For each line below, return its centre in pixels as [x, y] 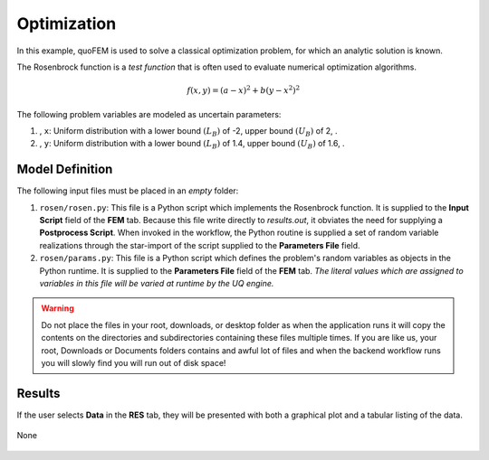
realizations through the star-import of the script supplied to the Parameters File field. [200, 245]
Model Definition [65, 169]
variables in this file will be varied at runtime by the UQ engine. [157, 283]
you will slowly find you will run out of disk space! [134, 362]
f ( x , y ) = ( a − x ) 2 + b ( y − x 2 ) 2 [244, 90]
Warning [58, 308]
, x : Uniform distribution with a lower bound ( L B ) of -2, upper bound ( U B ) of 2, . [189, 131]
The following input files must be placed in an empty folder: [128, 191]
